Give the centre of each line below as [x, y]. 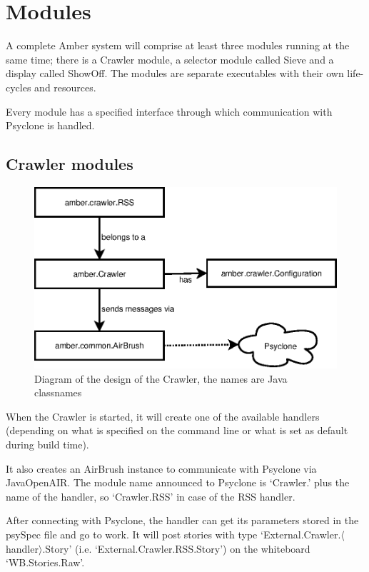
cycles [19, 87]
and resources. [65, 87]
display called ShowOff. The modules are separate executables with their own [175, 73]
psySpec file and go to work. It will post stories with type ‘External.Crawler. [173, 534]
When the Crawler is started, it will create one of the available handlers [163, 416]
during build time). [47, 444]
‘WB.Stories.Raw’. [45, 562]
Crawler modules [70, 164]
